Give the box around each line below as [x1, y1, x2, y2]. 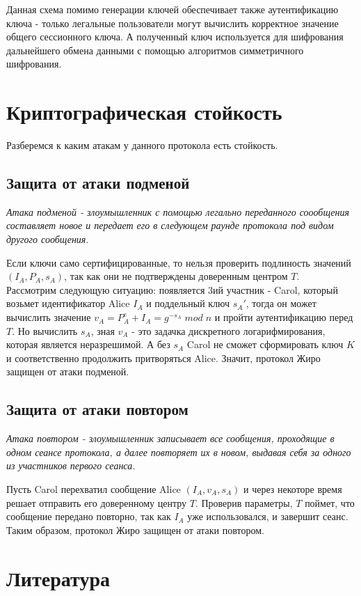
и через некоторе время [243, 482, 342, 496]
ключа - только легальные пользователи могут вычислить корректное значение [6, 15, 339, 30]
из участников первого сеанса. [6, 458, 136, 473]
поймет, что [305, 495, 355, 510]
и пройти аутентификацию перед [214, 310, 353, 324]
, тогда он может [246, 296, 316, 311]
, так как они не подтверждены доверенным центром [64, 269, 288, 283]
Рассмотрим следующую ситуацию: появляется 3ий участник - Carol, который [6, 282, 338, 297]
